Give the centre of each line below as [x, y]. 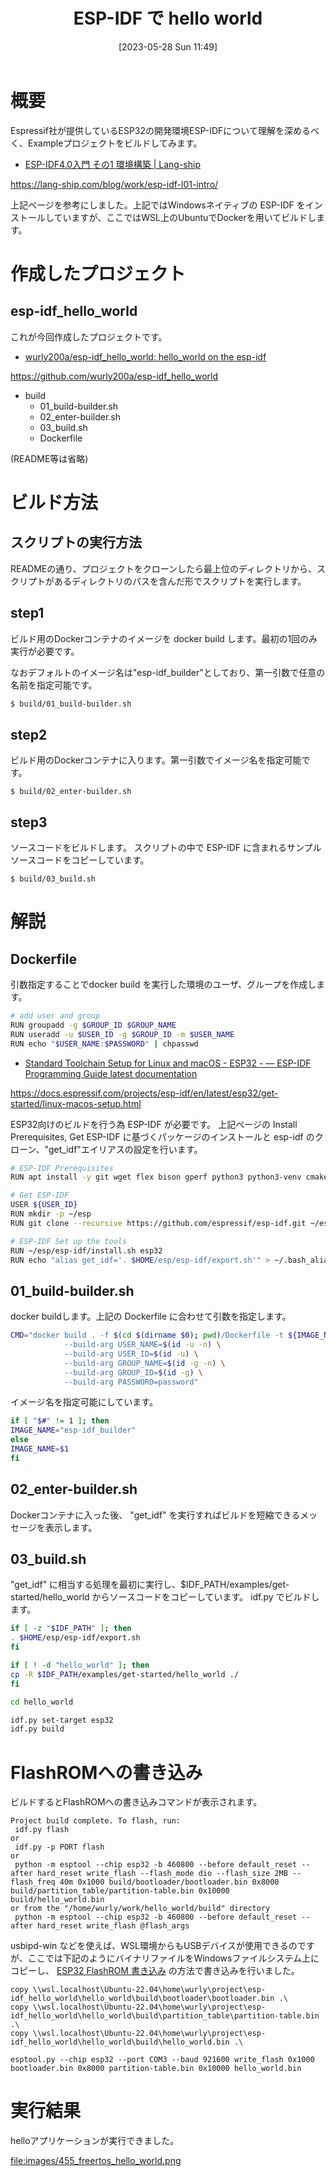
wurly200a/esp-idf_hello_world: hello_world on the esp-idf [145, 356]
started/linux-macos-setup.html [76, 1103]
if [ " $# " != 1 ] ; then [60, 1421]
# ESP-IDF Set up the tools [69, 1241]
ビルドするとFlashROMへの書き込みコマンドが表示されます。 [136, 1802]
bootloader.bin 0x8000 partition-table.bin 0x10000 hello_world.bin [156, 2069]
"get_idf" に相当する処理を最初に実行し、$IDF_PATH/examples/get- [150, 1585]
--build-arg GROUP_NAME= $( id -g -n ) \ [144, 1363]
